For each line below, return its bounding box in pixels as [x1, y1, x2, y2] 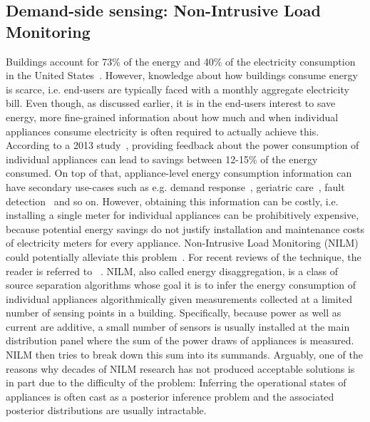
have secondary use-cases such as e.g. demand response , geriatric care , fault [6, 179, 345, 194]
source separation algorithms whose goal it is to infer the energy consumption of [6, 277, 356, 292]
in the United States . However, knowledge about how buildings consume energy [6, 68, 358, 83]
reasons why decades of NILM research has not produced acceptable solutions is [6, 361, 355, 376]
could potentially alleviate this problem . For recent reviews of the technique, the [6, 249, 361, 264]
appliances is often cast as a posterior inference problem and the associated [6, 388, 334, 403]
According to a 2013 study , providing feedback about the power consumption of [6, 138, 359, 153]
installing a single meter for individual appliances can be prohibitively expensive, [6, 207, 359, 222]
